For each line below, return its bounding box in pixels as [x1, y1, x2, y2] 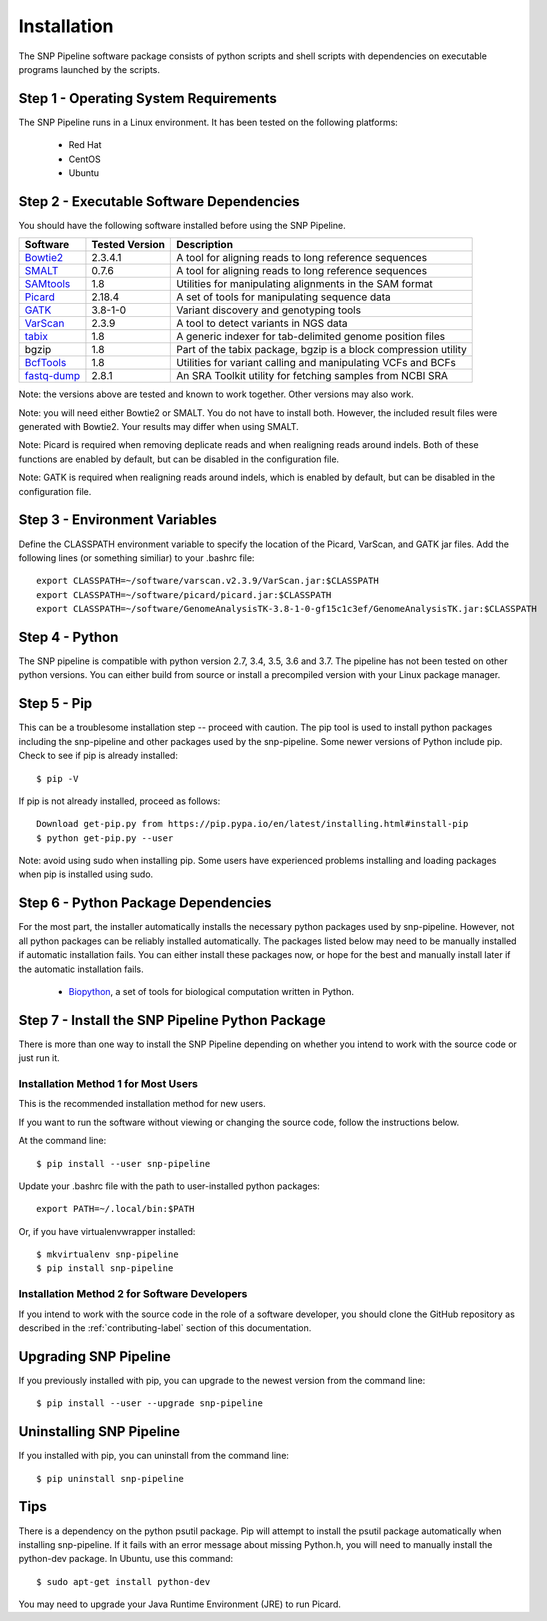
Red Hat [68, 139, 102, 151]
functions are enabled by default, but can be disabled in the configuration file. [18, 453, 340, 465]
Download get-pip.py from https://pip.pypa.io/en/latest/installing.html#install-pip [36, 818, 469, 830]
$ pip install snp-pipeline [36, 1263, 174, 1274]
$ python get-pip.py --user [36, 832, 174, 844]
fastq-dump [24, 369, 81, 383]
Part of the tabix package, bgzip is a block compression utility [176, 343, 467, 357]
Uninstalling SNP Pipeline [18, 1423, 180, 1440]
